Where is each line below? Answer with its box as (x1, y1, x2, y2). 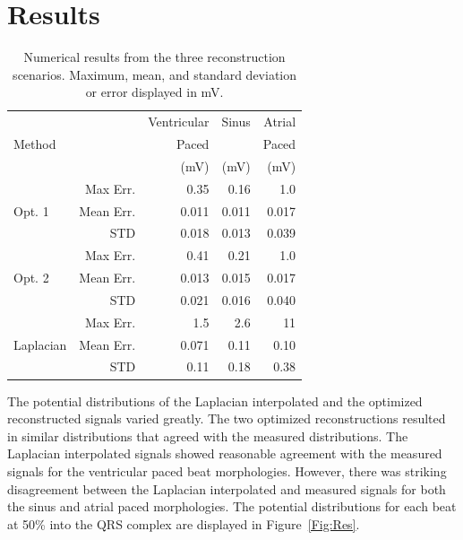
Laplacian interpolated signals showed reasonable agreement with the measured (7, 444, 442, 463)
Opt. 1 (13, 201, 49, 220)
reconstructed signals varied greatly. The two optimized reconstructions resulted (7, 409, 446, 428)
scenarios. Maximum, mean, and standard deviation (13, 65, 296, 83)
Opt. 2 (13, 268, 49, 287)
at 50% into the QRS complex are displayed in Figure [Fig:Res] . (7, 514, 360, 533)
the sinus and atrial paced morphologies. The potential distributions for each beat (7, 497, 457, 516)
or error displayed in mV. (85, 83, 224, 101)
